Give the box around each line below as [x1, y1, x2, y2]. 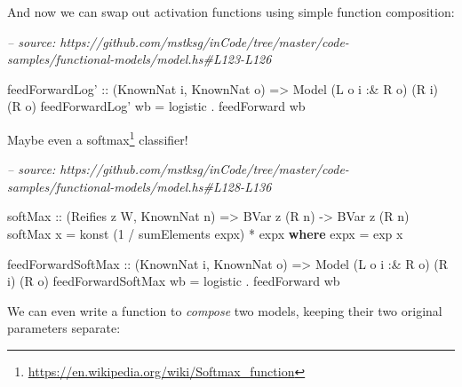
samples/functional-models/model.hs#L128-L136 [7, 177, 272, 195]
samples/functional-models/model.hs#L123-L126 [7, 50, 272, 68]
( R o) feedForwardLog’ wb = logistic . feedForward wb [7, 97, 306, 115]
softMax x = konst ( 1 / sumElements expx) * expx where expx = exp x [7, 225, 403, 242]
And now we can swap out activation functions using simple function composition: [7, 3, 455, 20]
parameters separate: [7, 319, 121, 337]
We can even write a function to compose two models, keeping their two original [7, 301, 442, 320]
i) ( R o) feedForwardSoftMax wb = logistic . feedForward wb [7, 272, 340, 290]
